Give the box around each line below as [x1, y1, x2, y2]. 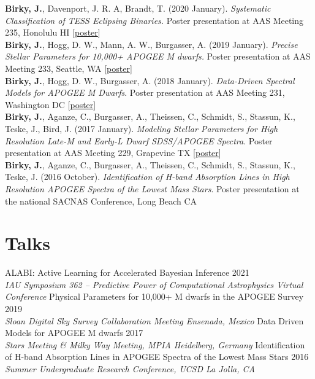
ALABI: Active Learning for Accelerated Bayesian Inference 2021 [5, 266, 249, 279]
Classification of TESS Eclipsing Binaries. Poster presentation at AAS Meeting [5, 14, 304, 26]
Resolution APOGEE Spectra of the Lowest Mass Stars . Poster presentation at [5, 182, 300, 195]
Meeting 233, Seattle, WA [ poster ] [5, 61, 132, 74]
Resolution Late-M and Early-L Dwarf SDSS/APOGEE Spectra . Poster [5, 134, 273, 147]
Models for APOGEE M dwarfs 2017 [5, 326, 143, 339]
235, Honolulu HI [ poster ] [5, 26, 101, 39]
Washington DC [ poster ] [5, 98, 96, 111]
